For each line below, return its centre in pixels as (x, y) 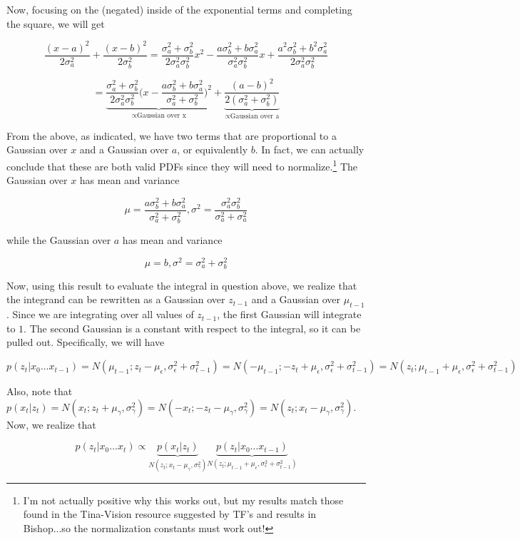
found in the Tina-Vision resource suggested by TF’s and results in (170, 514)
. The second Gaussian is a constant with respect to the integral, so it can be (192, 328)
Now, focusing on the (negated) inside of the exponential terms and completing (179, 9)
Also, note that (40, 391)
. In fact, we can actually (310, 149)
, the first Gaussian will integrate (289, 314)
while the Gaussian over (59, 240)
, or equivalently (213, 149)
